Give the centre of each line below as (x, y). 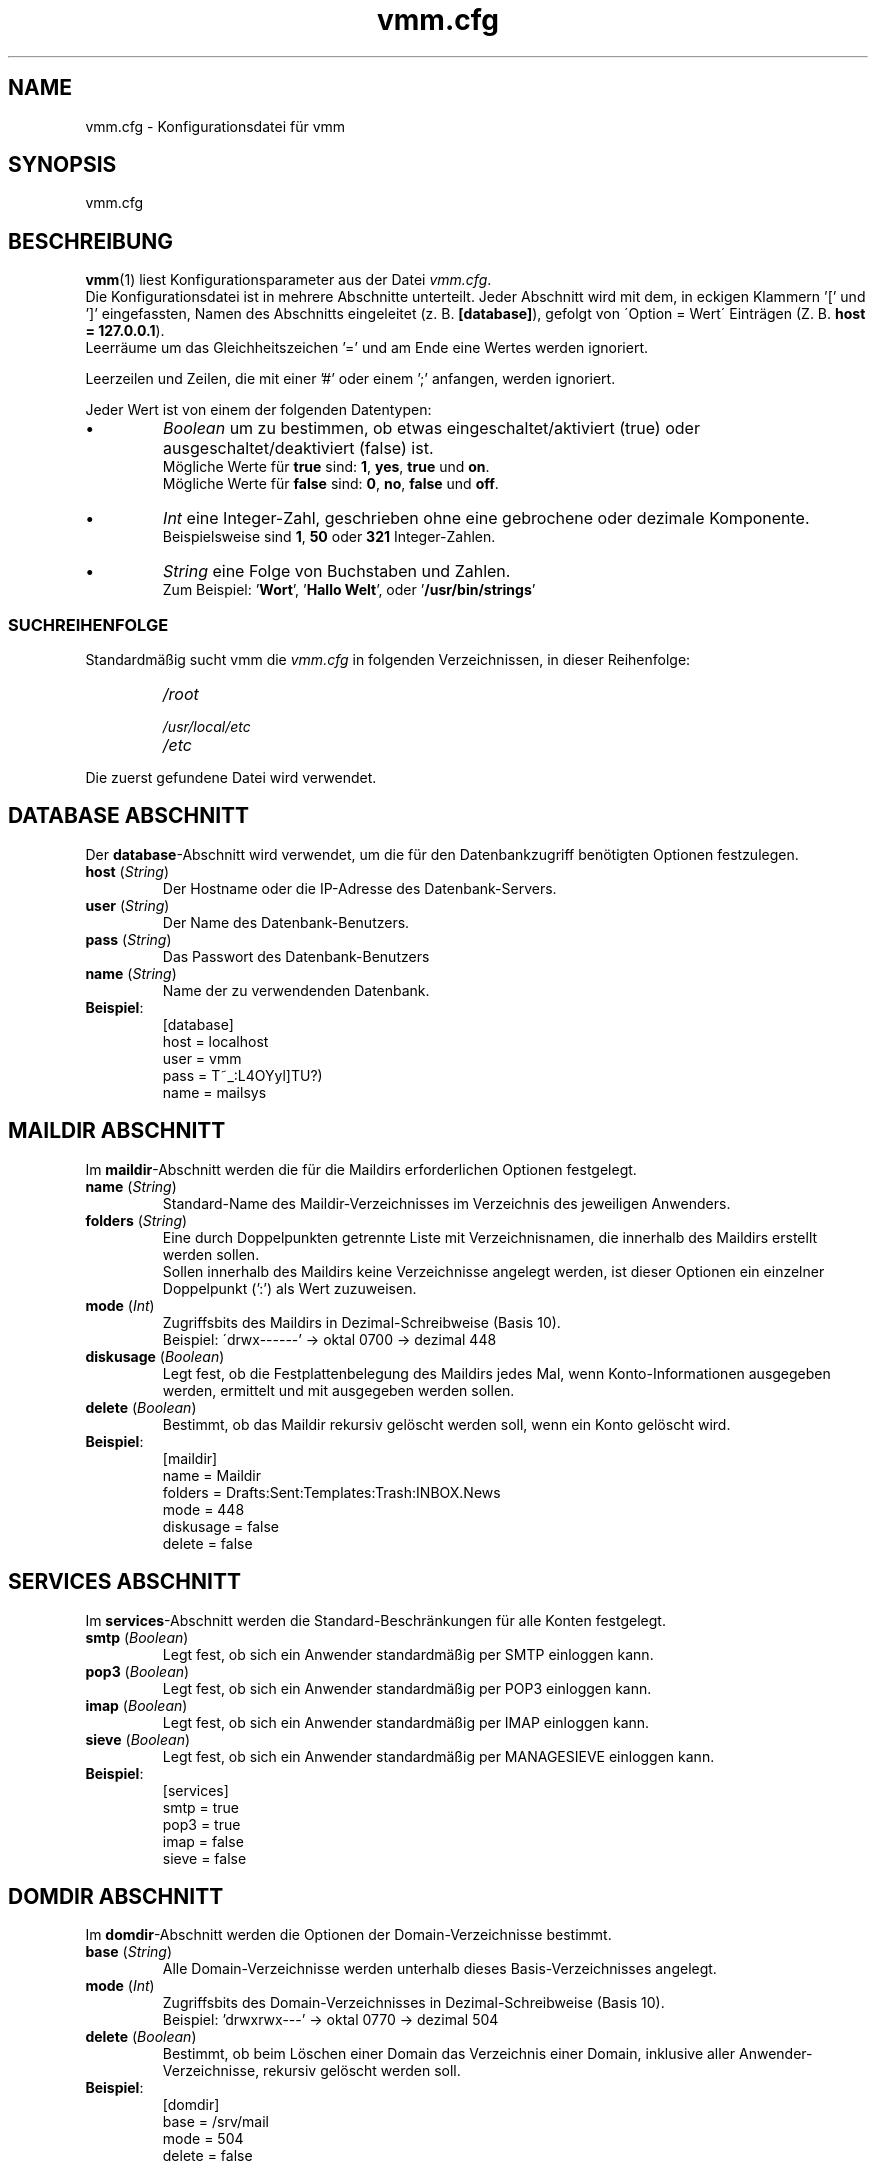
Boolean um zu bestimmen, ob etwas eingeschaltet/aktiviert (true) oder (431, 428)
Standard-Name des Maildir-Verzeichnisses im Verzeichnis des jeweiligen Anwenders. (446, 1203)
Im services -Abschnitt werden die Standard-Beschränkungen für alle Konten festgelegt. (375, 1620)
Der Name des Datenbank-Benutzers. (286, 922)
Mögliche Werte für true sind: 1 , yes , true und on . (326, 467)
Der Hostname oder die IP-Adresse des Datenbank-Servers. (359, 888)
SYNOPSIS (62, 165)
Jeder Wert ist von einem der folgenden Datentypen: (258, 410)
